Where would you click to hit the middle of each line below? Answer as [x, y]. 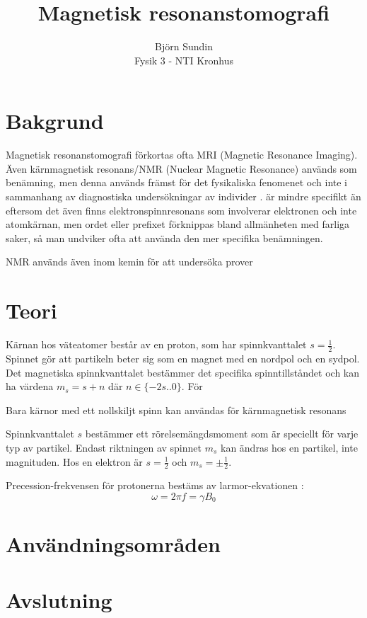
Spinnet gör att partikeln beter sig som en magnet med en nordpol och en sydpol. [183, 358]
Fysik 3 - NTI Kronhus [184, 60]
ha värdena [30, 386]
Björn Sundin [184, 46]
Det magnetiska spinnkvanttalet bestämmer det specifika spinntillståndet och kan [183, 372]
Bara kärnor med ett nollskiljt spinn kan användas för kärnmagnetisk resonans [176, 410]
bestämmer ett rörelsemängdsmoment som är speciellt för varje [222, 434]
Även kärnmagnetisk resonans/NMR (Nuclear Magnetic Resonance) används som [181, 168]
